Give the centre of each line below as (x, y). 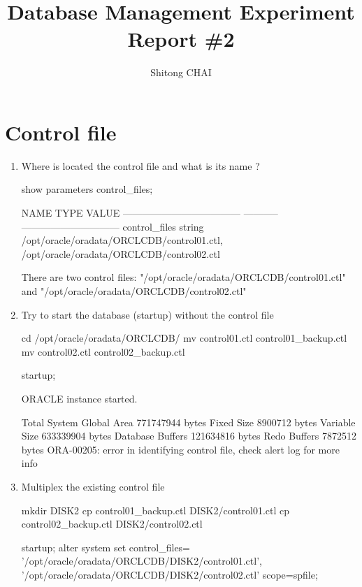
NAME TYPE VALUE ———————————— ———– (150, 213)
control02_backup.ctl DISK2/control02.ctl (112, 524)
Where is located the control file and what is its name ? (140, 165)
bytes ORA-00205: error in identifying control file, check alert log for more (180, 449)
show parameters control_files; (87, 189)
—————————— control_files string (113, 226)
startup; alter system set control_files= (106, 547)
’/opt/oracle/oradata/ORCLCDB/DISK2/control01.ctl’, (142, 561)
